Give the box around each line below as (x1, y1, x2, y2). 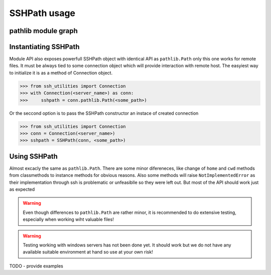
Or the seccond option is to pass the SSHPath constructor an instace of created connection (9, 110, 199, 116)
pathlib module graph (9, 27, 78, 35)
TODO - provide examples (9, 263, 64, 269)
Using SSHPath (9, 152, 58, 160)
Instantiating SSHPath (9, 43, 80, 51)
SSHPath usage (9, 8, 75, 19)
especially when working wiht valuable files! (23, 216, 114, 222)
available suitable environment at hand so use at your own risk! (23, 249, 153, 255)
